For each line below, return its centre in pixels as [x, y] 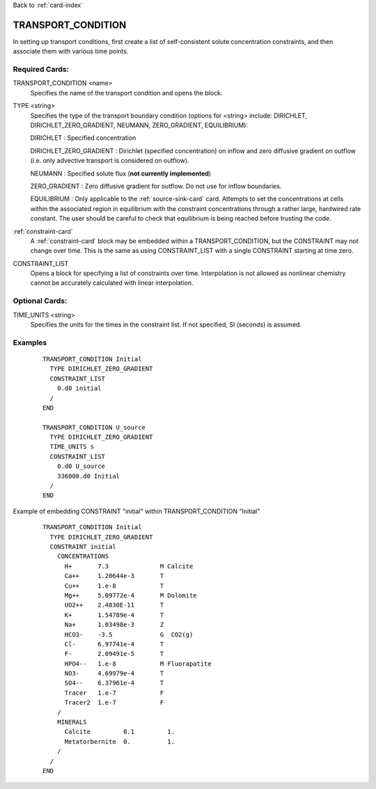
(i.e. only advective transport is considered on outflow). [110, 161]
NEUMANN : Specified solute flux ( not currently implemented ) [121, 173]
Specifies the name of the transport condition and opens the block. [126, 93]
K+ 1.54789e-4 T [114, 615]
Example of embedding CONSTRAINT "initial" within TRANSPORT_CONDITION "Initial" [136, 511]
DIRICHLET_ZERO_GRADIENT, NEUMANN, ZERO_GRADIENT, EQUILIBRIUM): [139, 125]
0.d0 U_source [81, 466]
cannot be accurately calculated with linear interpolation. [112, 283]
